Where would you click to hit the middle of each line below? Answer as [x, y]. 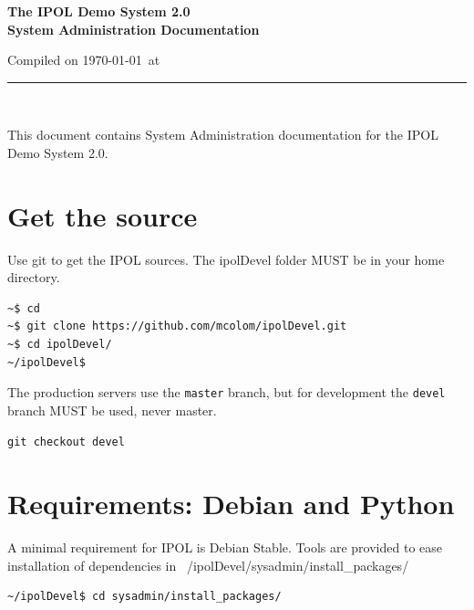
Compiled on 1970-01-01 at [84, 60]
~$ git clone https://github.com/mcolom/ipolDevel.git [177, 326]
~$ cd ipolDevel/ [60, 345]
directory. [34, 277]
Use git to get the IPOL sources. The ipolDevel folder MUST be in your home [226, 259]
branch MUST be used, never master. [112, 410]
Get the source [103, 215]
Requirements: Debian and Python [231, 504]
